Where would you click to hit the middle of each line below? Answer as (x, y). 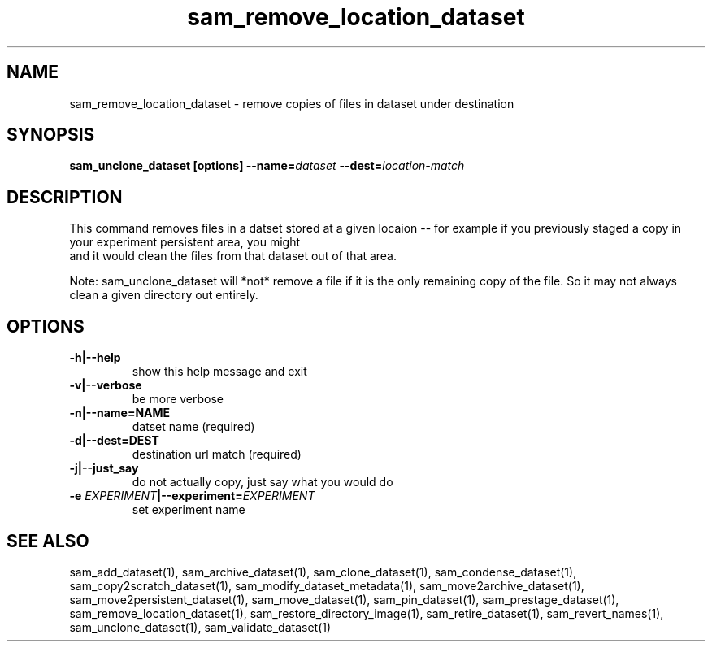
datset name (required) (193, 427)
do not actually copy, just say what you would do (263, 482)
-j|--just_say (104, 468)
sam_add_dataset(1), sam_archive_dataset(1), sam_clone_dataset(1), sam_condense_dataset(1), (323, 572)
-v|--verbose (106, 385)
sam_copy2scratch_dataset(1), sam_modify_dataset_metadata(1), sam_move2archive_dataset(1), (327, 585)
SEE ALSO (48, 541)
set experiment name (189, 510)
